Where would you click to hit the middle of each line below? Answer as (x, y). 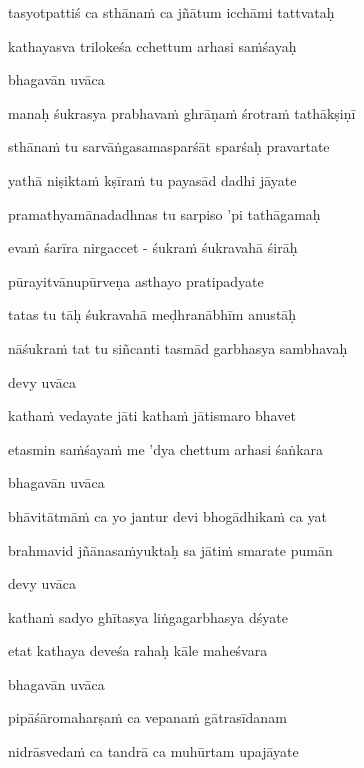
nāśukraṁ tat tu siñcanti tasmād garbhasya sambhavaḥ (178, 347)
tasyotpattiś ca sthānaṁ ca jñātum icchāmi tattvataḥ (171, 12)
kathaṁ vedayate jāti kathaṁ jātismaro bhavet (152, 415)
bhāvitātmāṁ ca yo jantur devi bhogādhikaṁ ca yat (167, 515)
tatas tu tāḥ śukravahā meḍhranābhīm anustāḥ (152, 314)
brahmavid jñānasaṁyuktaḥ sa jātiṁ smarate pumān (170, 549)
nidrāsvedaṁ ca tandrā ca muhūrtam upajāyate (153, 751)
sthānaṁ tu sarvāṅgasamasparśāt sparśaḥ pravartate (169, 146)
